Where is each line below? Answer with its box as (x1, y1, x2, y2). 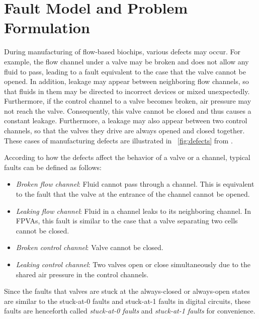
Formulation (4, 17, 90, 38)
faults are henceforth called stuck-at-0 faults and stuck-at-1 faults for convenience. (4, 305, 255, 316)
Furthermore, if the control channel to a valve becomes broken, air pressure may (4, 96, 251, 106)
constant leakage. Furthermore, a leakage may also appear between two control (4, 115, 247, 126)
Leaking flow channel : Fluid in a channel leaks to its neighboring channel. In (16, 205, 251, 216)
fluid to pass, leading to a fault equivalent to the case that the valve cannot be (4, 66, 246, 76)
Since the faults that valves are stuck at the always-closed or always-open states (4, 286, 250, 296)
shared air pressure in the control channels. (16, 269, 149, 279)
